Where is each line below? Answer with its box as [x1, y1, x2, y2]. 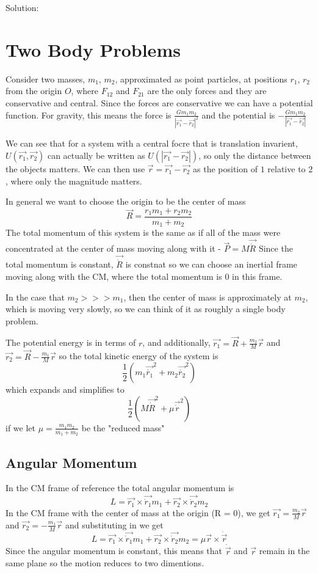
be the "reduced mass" [81, 421, 165, 434]
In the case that [5, 290, 65, 303]
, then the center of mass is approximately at [123, 290, 292, 303]
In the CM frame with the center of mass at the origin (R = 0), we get [5, 506, 270, 519]
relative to [267, 162, 306, 175]
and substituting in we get [65, 518, 164, 531]
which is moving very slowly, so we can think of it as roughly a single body [5, 302, 286, 315]
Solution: [5, 1, 39, 13]
